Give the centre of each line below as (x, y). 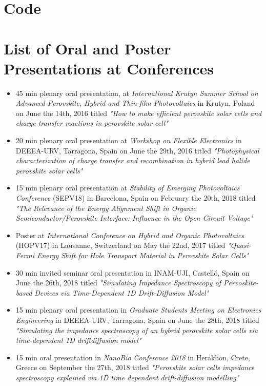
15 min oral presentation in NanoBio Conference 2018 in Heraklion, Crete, (133, 357)
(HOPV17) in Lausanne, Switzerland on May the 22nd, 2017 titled (120, 245)
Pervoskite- (241, 283)
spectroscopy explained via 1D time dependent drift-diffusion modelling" (127, 377)
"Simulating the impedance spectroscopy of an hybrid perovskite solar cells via (137, 330)
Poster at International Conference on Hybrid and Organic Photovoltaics (130, 235)
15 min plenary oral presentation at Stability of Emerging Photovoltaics (128, 188)
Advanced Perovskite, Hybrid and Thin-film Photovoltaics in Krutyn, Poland (135, 103)
